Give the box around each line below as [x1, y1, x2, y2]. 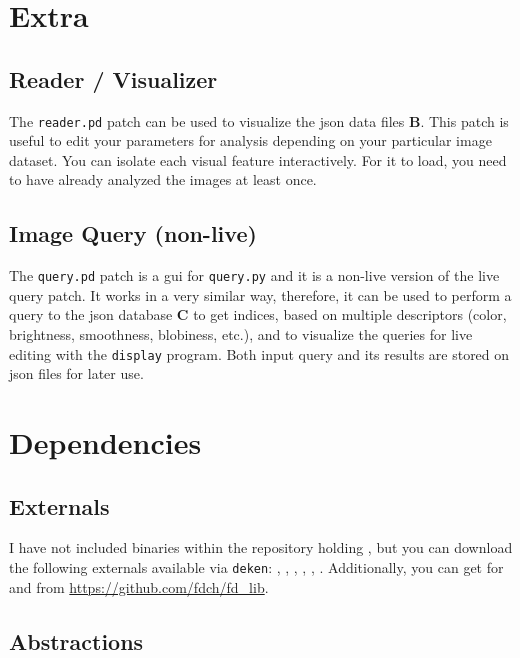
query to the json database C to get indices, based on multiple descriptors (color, [9, 304, 507, 325]
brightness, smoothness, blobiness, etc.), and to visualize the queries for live [9, 324, 473, 345]
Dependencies [9, 422, 202, 463]
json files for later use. [9, 363, 144, 384]
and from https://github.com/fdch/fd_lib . [9, 576, 269, 597]
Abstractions [9, 625, 144, 656]
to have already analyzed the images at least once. [9, 169, 317, 190]
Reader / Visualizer [9, 63, 218, 94]
